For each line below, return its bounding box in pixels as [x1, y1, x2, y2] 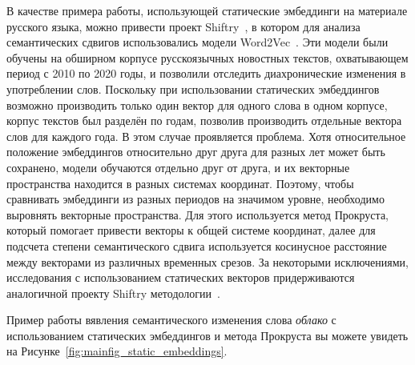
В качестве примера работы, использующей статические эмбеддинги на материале [6, 2, 408, 18]
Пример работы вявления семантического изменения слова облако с [6, 311, 336, 328]
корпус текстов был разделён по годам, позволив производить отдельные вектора [6, 112, 402, 129]
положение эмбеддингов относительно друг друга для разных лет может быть [6, 143, 385, 160]
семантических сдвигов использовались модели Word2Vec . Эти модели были [6, 34, 389, 50]
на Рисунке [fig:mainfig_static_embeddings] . [6, 343, 228, 359]
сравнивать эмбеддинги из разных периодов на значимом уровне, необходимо [6, 191, 385, 207]
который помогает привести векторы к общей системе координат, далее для [6, 222, 376, 239]
